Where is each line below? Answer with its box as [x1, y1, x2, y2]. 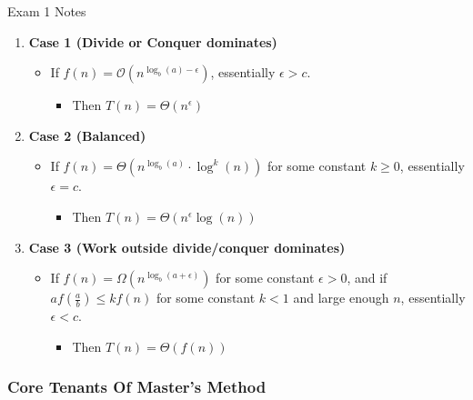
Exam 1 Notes [7, 2, 86, 20]
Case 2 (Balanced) [28, 125, 146, 145]
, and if [347, 268, 387, 287]
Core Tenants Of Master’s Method [7, 375, 267, 398]
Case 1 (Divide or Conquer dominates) [28, 32, 277, 51]
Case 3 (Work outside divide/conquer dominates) [28, 237, 346, 256]
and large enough [293, 288, 389, 307]
